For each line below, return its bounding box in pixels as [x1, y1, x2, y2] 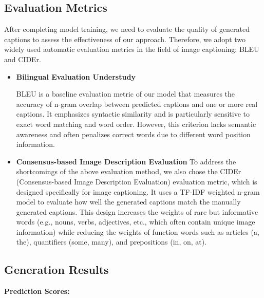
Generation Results [4, 262, 109, 277]
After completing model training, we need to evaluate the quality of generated [4, 24, 250, 34]
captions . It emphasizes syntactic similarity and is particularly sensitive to [16, 108, 250, 119]
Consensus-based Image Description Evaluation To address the [16, 156, 236, 166]
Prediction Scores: [4, 286, 70, 296]
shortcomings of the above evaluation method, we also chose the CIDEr [16, 166, 241, 177]
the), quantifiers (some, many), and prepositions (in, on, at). [16, 236, 207, 247]
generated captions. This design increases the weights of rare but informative [16, 206, 258, 217]
